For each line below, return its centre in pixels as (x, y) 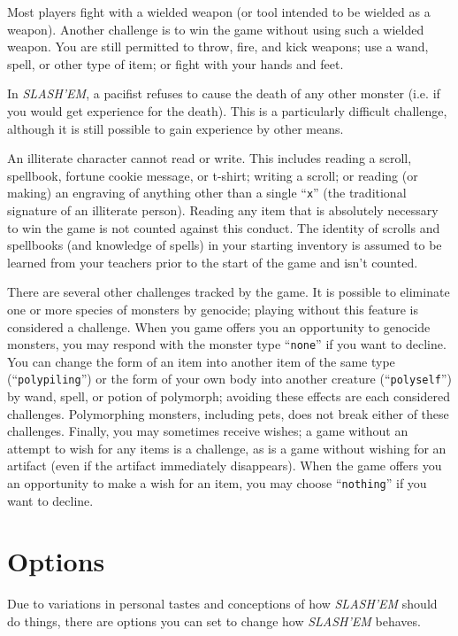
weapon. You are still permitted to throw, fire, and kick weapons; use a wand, (218, 47)
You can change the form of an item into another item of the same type (201, 361)
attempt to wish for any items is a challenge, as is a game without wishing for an (227, 448)
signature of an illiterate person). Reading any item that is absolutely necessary (223, 210)
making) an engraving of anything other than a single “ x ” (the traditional (207, 193)
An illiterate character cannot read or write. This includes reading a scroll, (210, 158)
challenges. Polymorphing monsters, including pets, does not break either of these (228, 413)
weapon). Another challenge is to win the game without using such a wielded (216, 29)
